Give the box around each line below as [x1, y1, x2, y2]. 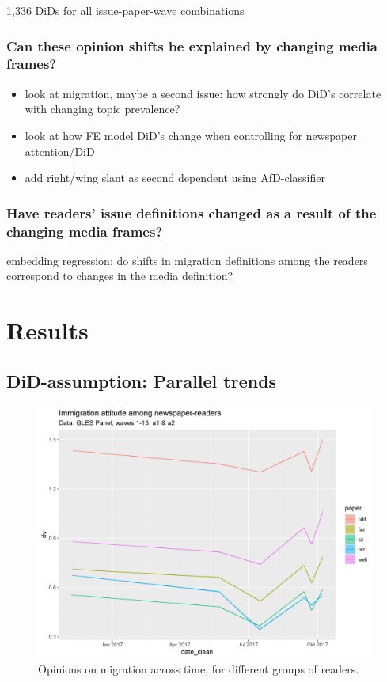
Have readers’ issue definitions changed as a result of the [6, 203, 377, 222]
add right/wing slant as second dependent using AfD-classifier [25, 169, 325, 186]
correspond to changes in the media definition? [6, 267, 233, 284]
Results [6, 314, 89, 347]
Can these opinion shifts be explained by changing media [6, 36, 378, 55]
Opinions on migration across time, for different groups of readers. [38, 661, 359, 677]
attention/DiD [25, 142, 95, 159]
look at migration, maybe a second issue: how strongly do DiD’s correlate [25, 85, 381, 101]
